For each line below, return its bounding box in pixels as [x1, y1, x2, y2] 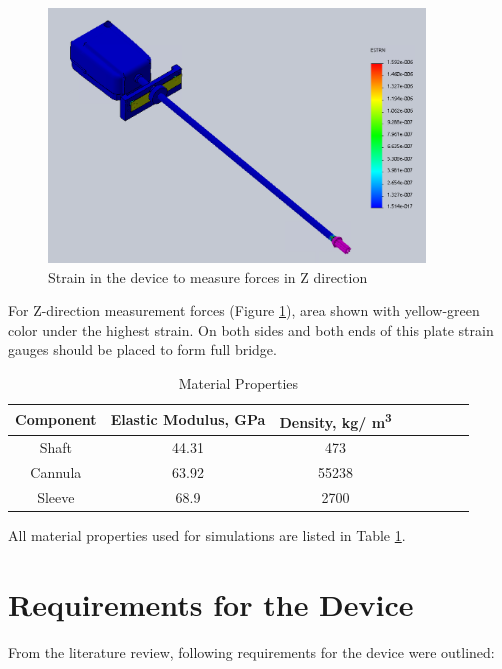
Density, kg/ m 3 [279, 408, 392, 432]
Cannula [30, 461, 82, 482]
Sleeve [37, 486, 75, 507]
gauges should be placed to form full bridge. [8, 339, 277, 360]
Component [15, 409, 97, 430]
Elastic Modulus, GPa [110, 409, 266, 430]
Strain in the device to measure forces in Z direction [48, 266, 368, 287]
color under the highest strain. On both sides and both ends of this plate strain [8, 319, 494, 340]
